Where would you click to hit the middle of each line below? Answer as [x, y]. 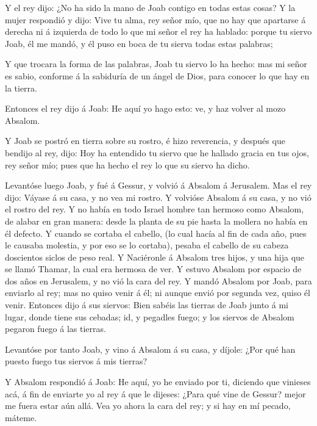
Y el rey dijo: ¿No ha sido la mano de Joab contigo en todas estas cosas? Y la [150, 7]
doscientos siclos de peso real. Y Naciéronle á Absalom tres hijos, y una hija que [155, 257]
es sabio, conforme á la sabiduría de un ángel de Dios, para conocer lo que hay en [157, 75]
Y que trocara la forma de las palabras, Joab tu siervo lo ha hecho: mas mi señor [156, 64]
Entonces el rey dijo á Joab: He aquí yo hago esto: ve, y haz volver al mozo [145, 108]
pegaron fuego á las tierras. [55, 329]
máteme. [21, 417]
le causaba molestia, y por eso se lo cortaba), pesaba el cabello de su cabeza [147, 245]
